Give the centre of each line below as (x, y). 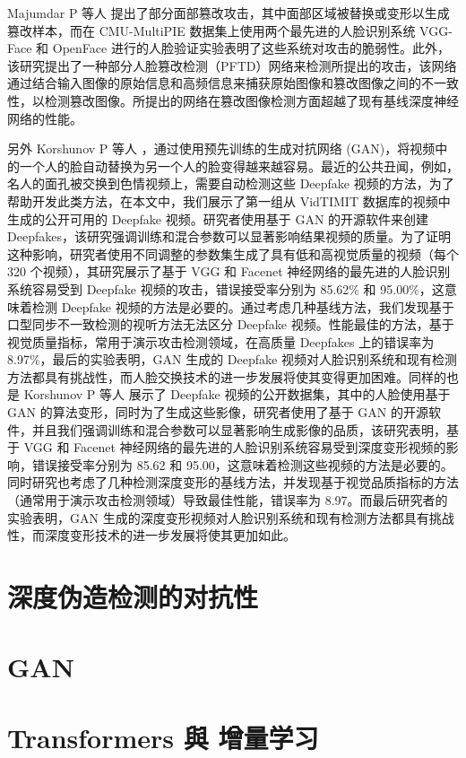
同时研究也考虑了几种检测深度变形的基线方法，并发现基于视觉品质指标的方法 (233, 482)
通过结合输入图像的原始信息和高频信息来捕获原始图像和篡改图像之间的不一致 (233, 83)
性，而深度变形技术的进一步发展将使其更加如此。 (151, 535)
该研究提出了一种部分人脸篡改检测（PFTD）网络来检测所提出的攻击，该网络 (232, 65)
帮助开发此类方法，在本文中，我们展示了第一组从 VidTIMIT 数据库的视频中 (229, 200)
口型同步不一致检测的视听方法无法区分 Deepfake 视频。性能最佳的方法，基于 (231, 324)
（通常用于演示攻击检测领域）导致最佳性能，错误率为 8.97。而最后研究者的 (228, 500)
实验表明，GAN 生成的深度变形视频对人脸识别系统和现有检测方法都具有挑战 (231, 517)
